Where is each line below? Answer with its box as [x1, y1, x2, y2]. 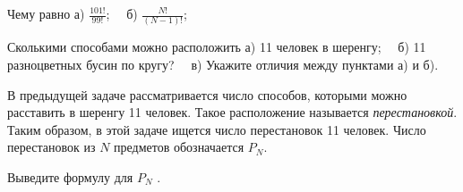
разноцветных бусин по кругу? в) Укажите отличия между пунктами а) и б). [7, 54, 439, 73]
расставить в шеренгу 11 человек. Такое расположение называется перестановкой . [7, 103, 458, 121]
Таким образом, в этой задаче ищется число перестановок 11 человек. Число [7, 120, 426, 138]
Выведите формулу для [7, 167, 133, 186]
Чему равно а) [7, 4, 85, 22]
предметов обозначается [114, 138, 244, 156]
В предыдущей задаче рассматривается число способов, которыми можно [7, 85, 407, 104]
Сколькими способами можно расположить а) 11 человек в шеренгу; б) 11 [7, 38, 426, 56]
